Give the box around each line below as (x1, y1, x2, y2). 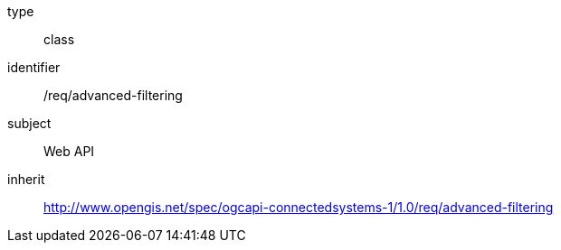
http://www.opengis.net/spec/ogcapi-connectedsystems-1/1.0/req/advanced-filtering (43, 199, 554, 215)
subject (7, 116, 52, 131)
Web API (43, 144, 95, 159)
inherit (7, 171, 45, 187)
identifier (7, 60, 61, 75)
